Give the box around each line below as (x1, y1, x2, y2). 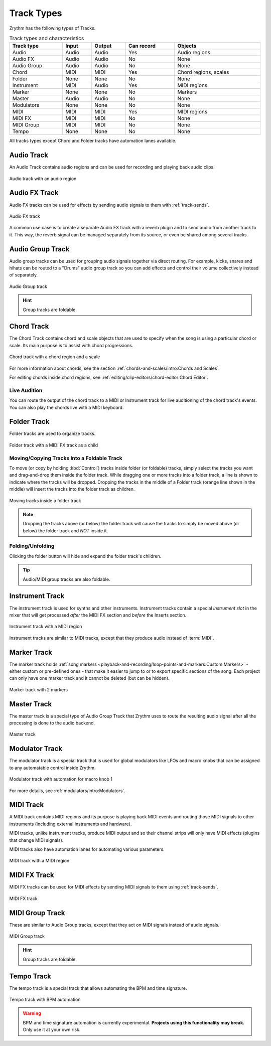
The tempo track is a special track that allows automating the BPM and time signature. (9, 985, 187, 991)
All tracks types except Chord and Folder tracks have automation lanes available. (9, 138, 177, 144)
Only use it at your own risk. (23, 1026, 81, 1033)
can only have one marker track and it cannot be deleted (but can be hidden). (9, 675, 170, 681)
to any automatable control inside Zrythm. (9, 765, 96, 771)
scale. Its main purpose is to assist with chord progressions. (9, 342, 133, 348)
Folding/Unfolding (9, 542, 55, 549)
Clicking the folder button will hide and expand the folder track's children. (9, 553, 162, 559)
